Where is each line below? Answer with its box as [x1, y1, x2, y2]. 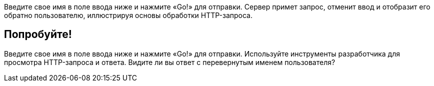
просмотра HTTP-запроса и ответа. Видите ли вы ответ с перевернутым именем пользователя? [4, 57, 335, 66]
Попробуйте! [4, 28, 72, 41]
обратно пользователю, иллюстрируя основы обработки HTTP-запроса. [4, 11, 253, 19]
